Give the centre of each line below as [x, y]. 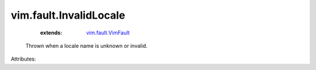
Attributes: [23, 59]
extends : [51, 33]
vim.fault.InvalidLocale [68, 15]
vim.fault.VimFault [108, 33]
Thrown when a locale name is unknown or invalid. [86, 45]
